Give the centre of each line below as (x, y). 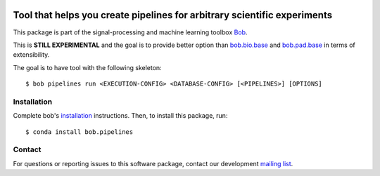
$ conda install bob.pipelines (80, 132)
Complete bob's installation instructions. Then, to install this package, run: (120, 116)
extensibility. (31, 55)
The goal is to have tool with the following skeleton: (87, 67)
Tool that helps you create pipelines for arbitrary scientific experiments (173, 15)
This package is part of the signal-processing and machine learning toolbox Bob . (130, 32)
